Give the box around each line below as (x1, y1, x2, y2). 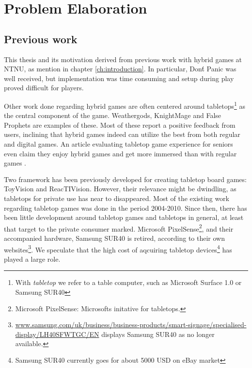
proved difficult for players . (4, 83, 84, 93)
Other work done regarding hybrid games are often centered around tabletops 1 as (4, 99, 245, 111)
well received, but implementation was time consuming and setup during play (4, 73, 234, 83)
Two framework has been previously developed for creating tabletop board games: (4, 174, 247, 184)
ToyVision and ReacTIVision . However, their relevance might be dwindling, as (4, 184, 236, 194)
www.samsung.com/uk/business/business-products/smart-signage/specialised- (15, 319, 247, 330)
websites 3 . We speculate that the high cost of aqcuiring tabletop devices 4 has (4, 243, 232, 254)
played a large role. (4, 253, 61, 264)
